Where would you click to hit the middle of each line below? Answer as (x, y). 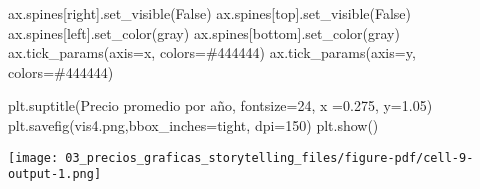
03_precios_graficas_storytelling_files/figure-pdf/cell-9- (269, 157)
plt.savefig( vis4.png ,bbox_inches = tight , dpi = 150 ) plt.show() (193, 124)
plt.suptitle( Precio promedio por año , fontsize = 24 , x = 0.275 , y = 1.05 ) (220, 105)
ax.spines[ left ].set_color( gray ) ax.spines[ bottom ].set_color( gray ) (204, 32)
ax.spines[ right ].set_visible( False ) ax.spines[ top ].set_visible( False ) (210, 13)
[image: (33, 157)
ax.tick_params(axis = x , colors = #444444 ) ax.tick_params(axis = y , (212, 52)
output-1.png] (55, 174)
